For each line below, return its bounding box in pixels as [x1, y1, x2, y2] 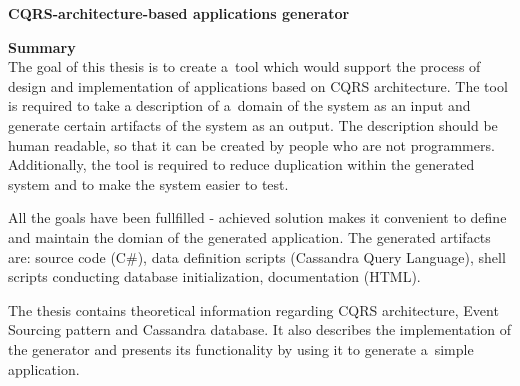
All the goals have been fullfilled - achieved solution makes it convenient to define [8, 207, 507, 228]
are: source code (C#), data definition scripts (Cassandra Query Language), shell [8, 246, 506, 267]
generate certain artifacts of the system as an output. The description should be [8, 114, 498, 135]
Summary [8, 36, 76, 57]
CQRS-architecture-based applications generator [8, 3, 350, 23]
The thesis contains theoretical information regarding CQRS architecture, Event [8, 299, 499, 320]
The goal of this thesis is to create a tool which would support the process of [8, 56, 481, 77]
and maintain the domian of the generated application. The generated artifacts [8, 226, 491, 247]
